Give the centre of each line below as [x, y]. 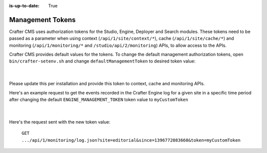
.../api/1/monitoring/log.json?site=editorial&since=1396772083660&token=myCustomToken [131, 140]
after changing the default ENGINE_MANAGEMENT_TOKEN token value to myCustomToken [99, 100]
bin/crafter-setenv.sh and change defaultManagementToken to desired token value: [102, 61]
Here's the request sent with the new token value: [60, 122]
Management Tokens [43, 20]
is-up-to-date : [24, 6]
